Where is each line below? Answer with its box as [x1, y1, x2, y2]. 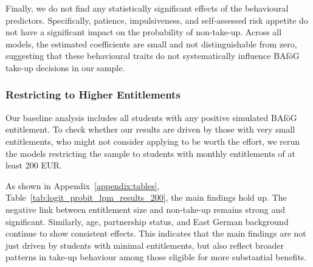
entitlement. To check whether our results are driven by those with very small [5, 123, 295, 136]
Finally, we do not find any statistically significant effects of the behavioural [5, 2, 289, 14]
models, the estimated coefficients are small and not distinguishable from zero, [5, 37, 297, 50]
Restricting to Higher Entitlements [5, 87, 181, 102]
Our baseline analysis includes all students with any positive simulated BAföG [5, 111, 297, 123]
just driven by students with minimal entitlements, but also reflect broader [5, 238, 284, 251]
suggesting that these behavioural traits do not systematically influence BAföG [5, 49, 300, 62]
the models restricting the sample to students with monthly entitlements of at [5, 147, 295, 159]
